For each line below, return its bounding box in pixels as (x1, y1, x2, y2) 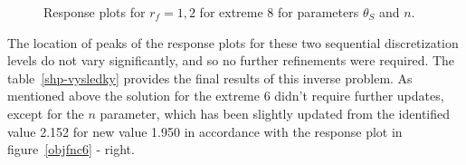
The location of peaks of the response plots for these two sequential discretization (7, 33, 459, 52)
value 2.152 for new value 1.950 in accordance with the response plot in (7, 121, 403, 141)
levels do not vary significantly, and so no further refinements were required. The (7, 51, 455, 70)
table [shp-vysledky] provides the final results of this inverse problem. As (7, 68, 413, 87)
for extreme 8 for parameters (199, 3, 359, 21)
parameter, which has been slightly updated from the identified (100, 103, 451, 122)
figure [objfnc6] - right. (7, 140, 135, 159)
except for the (7, 103, 84, 122)
